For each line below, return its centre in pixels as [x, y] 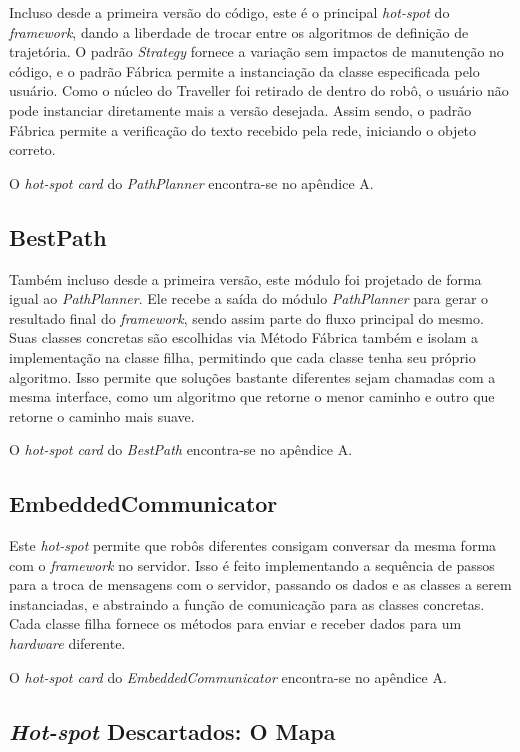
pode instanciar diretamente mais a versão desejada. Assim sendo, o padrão [240, 109]
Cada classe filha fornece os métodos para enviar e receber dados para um [235, 623]
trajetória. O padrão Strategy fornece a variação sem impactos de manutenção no [256, 51]
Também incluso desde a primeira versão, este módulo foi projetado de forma [245, 278]
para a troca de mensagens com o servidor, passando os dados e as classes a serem [260, 584]
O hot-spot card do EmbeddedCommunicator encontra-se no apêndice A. [228, 676]
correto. [32, 149]
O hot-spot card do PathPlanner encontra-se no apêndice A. [191, 182]
